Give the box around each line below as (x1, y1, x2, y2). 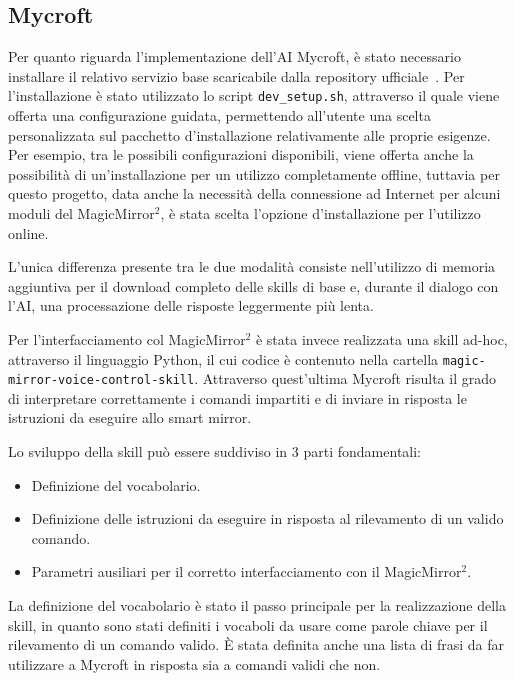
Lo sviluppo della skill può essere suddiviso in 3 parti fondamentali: (8, 441, 421, 462)
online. (8, 222, 49, 243)
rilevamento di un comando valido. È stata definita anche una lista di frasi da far (8, 634, 505, 655)
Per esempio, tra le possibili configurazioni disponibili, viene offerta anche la (8, 144, 474, 165)
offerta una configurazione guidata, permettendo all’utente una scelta (8, 105, 431, 126)
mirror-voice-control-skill (8, 373, 195, 388)
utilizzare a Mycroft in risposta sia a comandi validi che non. (8, 653, 381, 674)
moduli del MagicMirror (8, 203, 155, 224)
